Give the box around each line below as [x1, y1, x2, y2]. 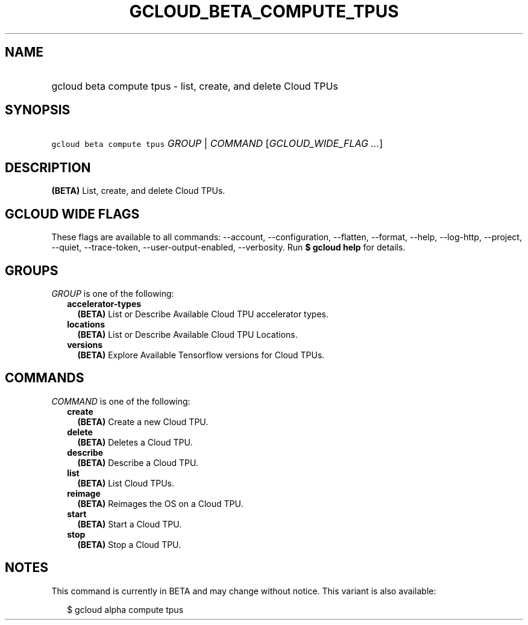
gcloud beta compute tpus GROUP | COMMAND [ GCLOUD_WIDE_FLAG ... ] [51, 137, 383, 150]
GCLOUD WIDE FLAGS [5, 206, 140, 222]
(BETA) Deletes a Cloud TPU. [77, 437, 193, 447]
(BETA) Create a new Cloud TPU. [77, 416, 209, 427]
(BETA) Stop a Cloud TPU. [77, 539, 181, 550]
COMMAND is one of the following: [51, 396, 190, 406]
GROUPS [5, 263, 58, 278]
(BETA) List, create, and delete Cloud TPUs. [51, 185, 225, 196]
